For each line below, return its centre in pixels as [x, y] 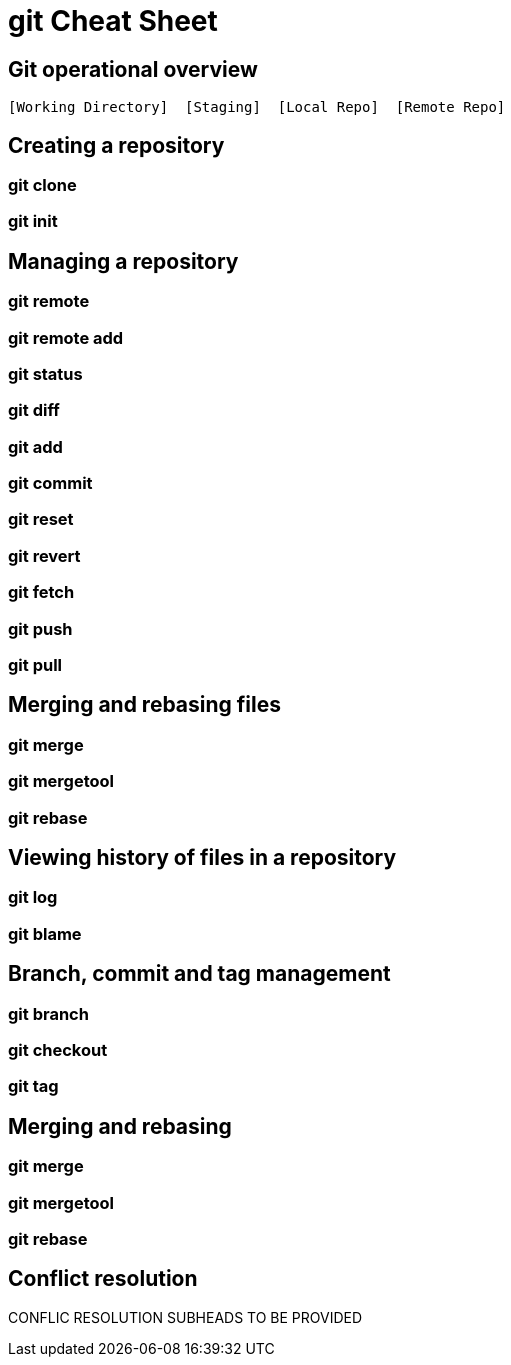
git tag [33, 1086]
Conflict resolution [103, 1279]
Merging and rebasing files [144, 705]
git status [45, 373]
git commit [50, 483]
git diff [34, 410]
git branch [48, 1013]
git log [33, 897]
